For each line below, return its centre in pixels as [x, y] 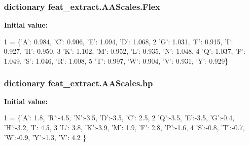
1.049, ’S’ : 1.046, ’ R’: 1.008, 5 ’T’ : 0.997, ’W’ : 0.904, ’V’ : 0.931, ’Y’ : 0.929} [116, 61]
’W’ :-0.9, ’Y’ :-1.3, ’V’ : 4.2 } [45, 137]
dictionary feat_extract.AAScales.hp [78, 83]
